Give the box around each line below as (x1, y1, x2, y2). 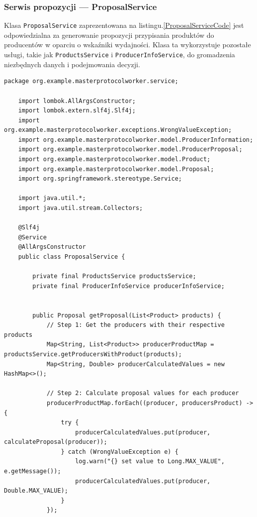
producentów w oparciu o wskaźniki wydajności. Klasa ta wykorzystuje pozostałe (4, 39, 251, 50)
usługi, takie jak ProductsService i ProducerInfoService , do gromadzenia (4, 49, 235, 60)
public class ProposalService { (18, 253, 125, 260)
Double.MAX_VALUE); (4, 487, 68, 495)
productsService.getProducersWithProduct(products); (4, 350, 182, 358)
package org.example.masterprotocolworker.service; (4, 78, 178, 85)
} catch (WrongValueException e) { (61, 448, 178, 455)
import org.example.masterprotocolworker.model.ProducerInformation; (18, 136, 254, 143)
